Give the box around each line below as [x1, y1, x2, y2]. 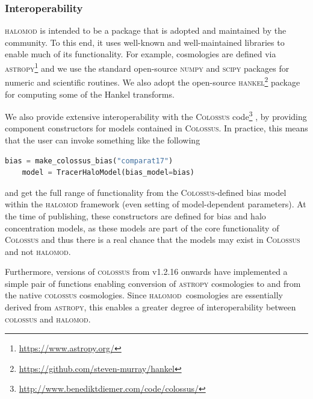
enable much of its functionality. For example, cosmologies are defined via [5, 48, 276, 60]
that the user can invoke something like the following [5, 133, 200, 146]
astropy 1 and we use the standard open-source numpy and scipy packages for [5, 60, 290, 74]
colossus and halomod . [5, 312, 91, 325]
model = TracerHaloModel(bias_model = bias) [22, 168, 195, 177]
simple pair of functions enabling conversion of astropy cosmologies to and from [5, 277, 301, 289]
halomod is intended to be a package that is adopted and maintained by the [5, 24, 287, 37]
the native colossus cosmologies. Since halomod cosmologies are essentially [5, 289, 283, 301]
